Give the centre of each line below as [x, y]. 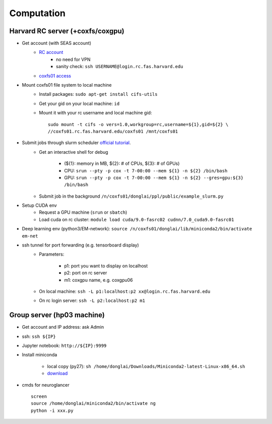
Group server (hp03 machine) [57, 315]
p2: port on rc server [86, 273]
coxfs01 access [55, 76]
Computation [37, 13]
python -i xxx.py [52, 410]
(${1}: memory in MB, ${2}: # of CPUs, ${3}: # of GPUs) [122, 163]
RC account [51, 52]
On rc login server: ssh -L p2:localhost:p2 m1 [92, 300]
